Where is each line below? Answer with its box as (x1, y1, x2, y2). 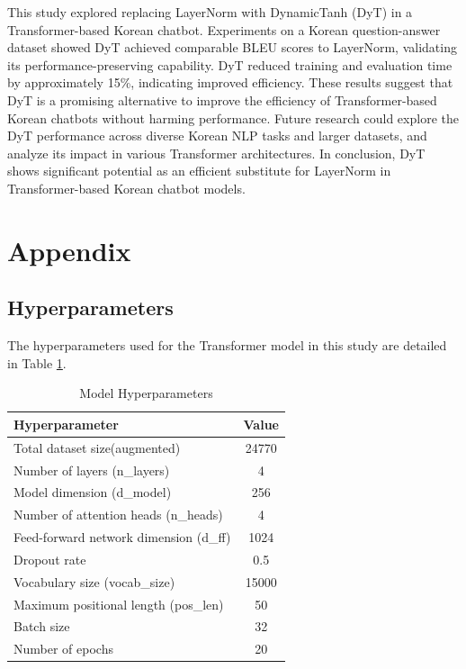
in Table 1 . (7, 353, 67, 372)
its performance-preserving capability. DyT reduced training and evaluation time (7, 55, 453, 74)
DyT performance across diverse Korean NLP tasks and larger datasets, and (7, 126, 427, 145)
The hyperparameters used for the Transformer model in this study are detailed (7, 336, 447, 355)
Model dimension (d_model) (13, 483, 172, 502)
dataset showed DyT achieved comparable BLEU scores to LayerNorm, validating (7, 38, 457, 57)
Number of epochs (13, 639, 113, 658)
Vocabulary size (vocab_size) (13, 572, 175, 591)
